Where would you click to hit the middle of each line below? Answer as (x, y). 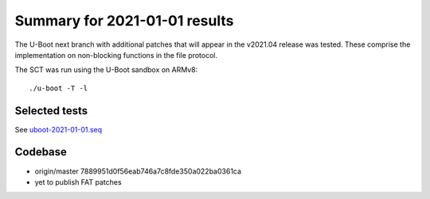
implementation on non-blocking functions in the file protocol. (116, 55)
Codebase (41, 152)
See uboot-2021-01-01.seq (59, 129)
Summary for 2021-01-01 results (124, 21)
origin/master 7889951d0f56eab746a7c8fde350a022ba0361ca (138, 171)
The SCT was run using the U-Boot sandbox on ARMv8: (106, 70)
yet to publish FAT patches (78, 182)
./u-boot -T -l (59, 88)
